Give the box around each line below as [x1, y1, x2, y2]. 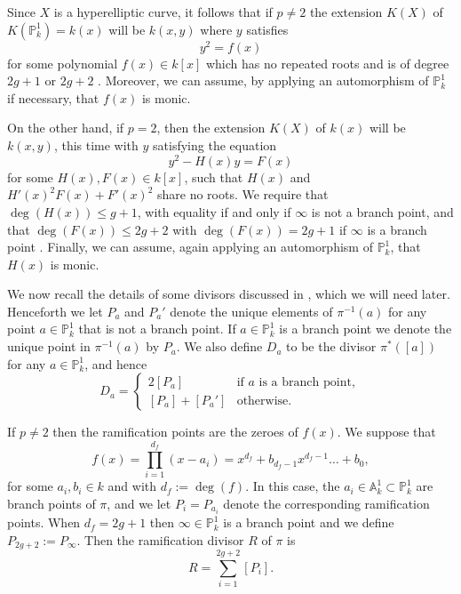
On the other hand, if [7, 118, 124, 137]
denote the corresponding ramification [223, 494, 430, 512]
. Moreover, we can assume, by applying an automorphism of [98, 71, 429, 90]
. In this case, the [245, 477, 340, 495]
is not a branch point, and [311, 202, 454, 221]
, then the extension [156, 118, 266, 137]
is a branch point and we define [223, 513, 394, 532]
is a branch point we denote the [279, 319, 452, 338]
